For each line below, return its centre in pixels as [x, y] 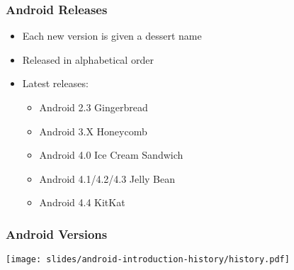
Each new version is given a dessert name [112, 36]
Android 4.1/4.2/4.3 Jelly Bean [107, 178]
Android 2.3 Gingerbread [94, 107]
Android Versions [57, 234]
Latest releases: [55, 83]
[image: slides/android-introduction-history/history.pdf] [148, 260]
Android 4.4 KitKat [82, 202]
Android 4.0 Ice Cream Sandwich [111, 155]
